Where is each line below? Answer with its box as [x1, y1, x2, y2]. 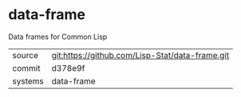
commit [12, 62, 41, 73]
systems [12, 76, 44, 87]
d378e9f [51, 62, 85, 73]
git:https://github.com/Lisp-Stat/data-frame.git [51, 49, 230, 60]
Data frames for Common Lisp [8, 32, 108, 41]
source [12, 49, 38, 60]
